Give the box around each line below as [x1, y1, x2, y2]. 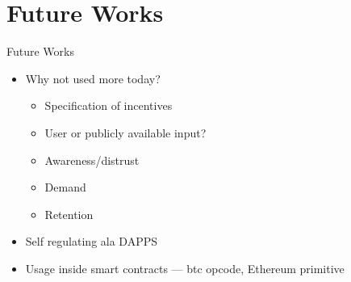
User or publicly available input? [44, 124, 207, 141]
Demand [44, 179, 86, 196]
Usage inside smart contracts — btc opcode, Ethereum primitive [25, 259, 345, 276]
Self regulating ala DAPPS [25, 233, 158, 250]
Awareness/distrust [44, 151, 140, 168]
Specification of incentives [44, 97, 173, 114]
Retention [44, 205, 94, 222]
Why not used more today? [25, 69, 161, 86]
